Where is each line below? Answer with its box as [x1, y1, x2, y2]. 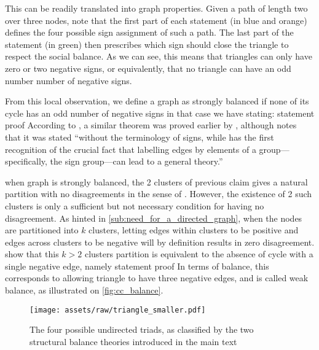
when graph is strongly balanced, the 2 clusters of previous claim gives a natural [5, 175, 308, 188]
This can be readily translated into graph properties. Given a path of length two [5, 2, 308, 14]
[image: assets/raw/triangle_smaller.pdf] [30, 305, 206, 314]
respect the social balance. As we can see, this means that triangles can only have [5, 50, 312, 63]
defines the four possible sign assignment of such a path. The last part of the [5, 26, 294, 39]
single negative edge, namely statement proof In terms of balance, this [5, 259, 269, 272]
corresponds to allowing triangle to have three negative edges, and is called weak [5, 271, 309, 284]
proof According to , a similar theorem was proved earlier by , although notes [5, 119, 297, 131]
